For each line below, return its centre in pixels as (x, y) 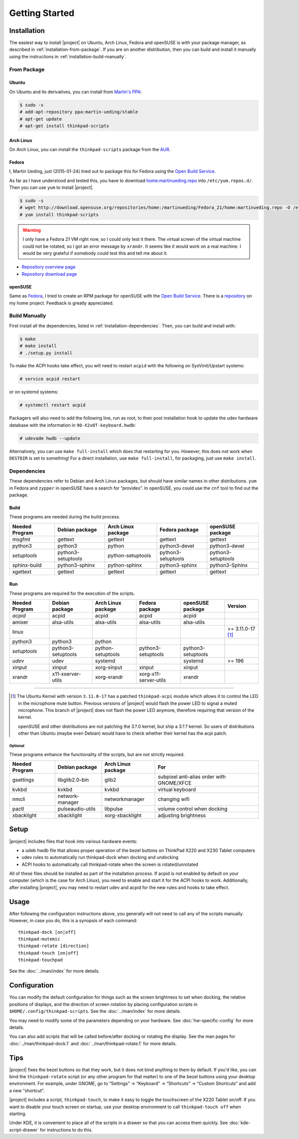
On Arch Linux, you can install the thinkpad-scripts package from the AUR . (90, 149)
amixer (20, 622)
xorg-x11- (150, 674)
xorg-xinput (109, 667)
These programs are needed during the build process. (65, 517)
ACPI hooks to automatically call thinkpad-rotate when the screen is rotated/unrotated (110, 864)
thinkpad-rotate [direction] (54, 946)
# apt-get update (41, 119)
